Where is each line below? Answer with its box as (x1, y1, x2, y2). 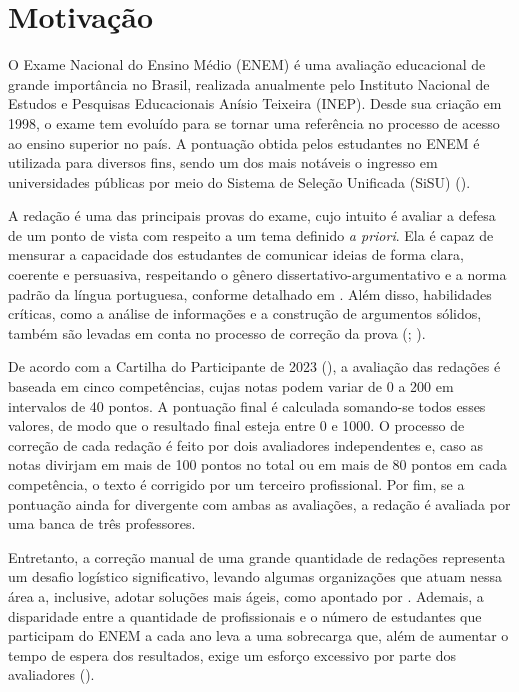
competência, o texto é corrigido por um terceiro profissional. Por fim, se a (8, 474, 465, 494)
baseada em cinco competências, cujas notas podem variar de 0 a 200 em (8, 376, 454, 397)
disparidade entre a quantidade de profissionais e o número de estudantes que (8, 605, 482, 626)
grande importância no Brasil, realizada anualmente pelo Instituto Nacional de (8, 73, 490, 94)
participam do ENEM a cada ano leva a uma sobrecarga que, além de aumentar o (8, 625, 509, 646)
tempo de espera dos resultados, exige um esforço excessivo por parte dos (8, 644, 456, 665)
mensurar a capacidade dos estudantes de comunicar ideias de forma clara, (8, 244, 464, 265)
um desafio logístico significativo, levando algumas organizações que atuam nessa (8, 566, 503, 587)
